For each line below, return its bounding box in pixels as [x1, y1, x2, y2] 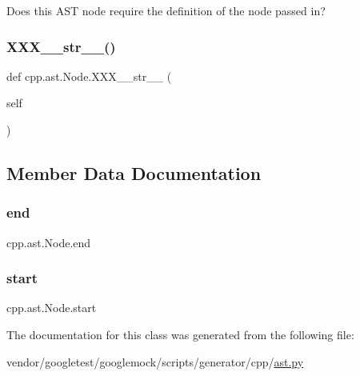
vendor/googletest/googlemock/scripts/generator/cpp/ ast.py [6, 353, 304, 370]
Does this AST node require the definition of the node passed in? [6, 2, 326, 18]
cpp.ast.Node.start [6, 299, 97, 316]
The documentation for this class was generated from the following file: [6, 326, 354, 342]
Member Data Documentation [6, 160, 262, 185]
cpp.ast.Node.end [6, 234, 91, 250]
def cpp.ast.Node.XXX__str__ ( [6, 67, 172, 84]
